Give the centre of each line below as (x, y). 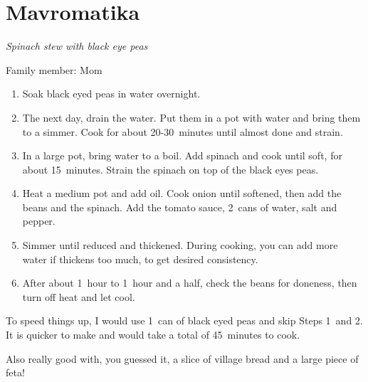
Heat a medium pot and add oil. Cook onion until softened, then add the (182, 193)
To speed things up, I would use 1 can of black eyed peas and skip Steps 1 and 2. (184, 320)
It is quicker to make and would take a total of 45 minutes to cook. (153, 335)
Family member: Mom (54, 69)
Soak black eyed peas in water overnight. (111, 94)
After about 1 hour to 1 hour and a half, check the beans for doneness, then (190, 283)
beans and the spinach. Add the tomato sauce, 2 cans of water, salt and (180, 207)
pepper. (39, 221)
